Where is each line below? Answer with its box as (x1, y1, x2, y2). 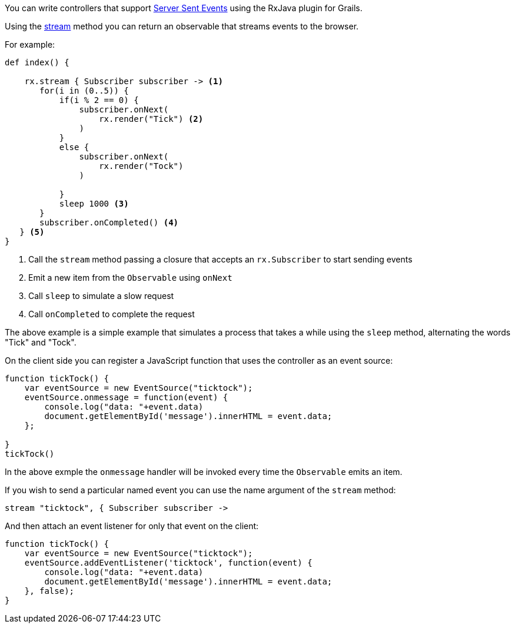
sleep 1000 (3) (59, 199, 129, 208)
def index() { (5, 58, 69, 67)
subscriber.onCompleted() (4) (39, 218, 179, 227)
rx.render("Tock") (99, 161, 184, 171)
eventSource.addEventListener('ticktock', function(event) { (24, 558, 313, 567)
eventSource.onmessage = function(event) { (24, 393, 228, 402)
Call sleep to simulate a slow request (28, 291, 174, 301)
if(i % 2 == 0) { (59, 95, 139, 105)
